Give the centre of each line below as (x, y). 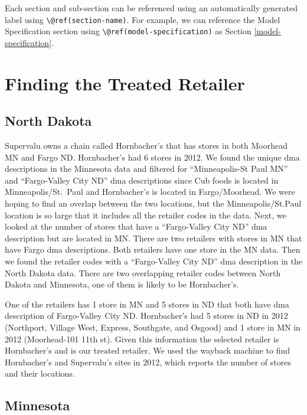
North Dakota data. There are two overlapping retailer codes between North (143, 272)
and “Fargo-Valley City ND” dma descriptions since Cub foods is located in (142, 180)
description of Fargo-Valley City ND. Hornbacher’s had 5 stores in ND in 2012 (146, 316)
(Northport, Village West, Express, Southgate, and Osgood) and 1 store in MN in (153, 327)
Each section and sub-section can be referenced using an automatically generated (151, 8)
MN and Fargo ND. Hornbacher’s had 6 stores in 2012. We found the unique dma (152, 157)
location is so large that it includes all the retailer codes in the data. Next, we (146, 215)
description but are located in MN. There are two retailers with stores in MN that (153, 238)
